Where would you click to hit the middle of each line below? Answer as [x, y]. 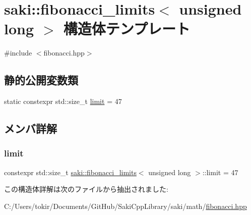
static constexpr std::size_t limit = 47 [63, 101]
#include [18, 53]
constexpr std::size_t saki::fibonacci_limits [70, 172]
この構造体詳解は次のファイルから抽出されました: [86, 189]
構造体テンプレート [127, 29]
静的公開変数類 [41, 80]
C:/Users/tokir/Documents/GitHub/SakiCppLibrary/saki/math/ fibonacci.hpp [126, 206]
